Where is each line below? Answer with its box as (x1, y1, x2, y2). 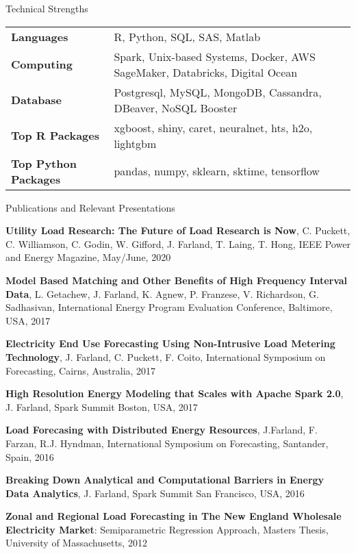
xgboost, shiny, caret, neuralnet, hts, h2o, (114, 119, 313, 136)
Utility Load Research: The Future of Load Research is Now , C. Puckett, (5, 223, 351, 238)
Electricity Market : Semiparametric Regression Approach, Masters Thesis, (5, 522, 329, 536)
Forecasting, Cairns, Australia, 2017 (5, 363, 156, 377)
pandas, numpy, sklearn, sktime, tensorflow (114, 163, 320, 179)
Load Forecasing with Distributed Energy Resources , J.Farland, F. (5, 423, 318, 437)
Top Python (11, 155, 77, 171)
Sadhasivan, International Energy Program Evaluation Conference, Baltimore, (5, 300, 333, 314)
